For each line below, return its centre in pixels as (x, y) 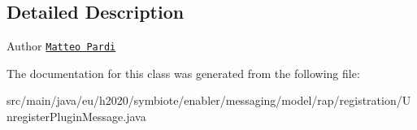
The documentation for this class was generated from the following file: (183, 73)
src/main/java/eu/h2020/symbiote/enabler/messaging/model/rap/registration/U (209, 100)
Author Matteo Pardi (61, 46)
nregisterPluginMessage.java (76, 117)
